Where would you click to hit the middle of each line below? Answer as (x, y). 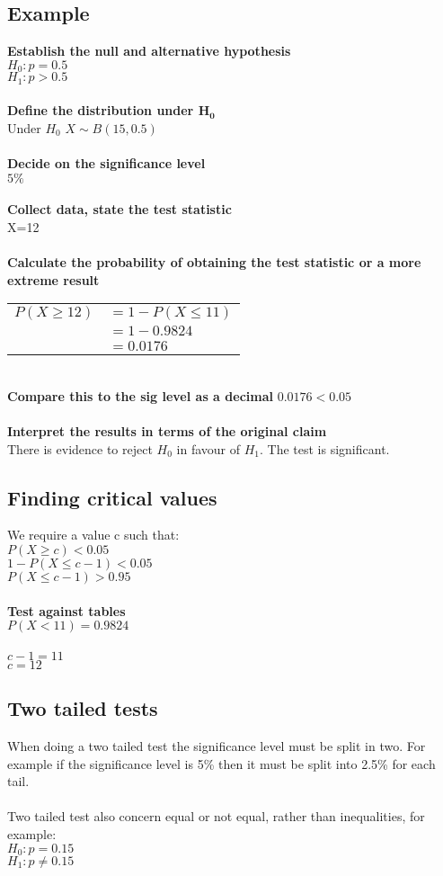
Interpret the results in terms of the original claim (167, 431)
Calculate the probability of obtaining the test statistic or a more (214, 262)
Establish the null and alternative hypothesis (149, 51)
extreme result (53, 279)
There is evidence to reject (80, 448)
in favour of (208, 448)
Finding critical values (112, 497)
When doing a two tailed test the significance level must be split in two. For (217, 745)
